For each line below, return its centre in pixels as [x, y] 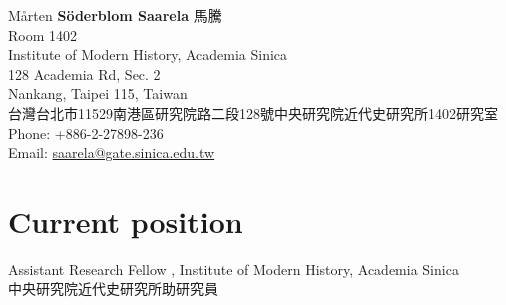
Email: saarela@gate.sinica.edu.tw [111, 152]
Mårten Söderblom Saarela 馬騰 [115, 15]
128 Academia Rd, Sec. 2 [84, 73]
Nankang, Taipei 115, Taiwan [98, 93]
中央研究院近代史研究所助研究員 [113, 288]
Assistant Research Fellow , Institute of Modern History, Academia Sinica [233, 268]
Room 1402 [43, 34]
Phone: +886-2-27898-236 [86, 132]
